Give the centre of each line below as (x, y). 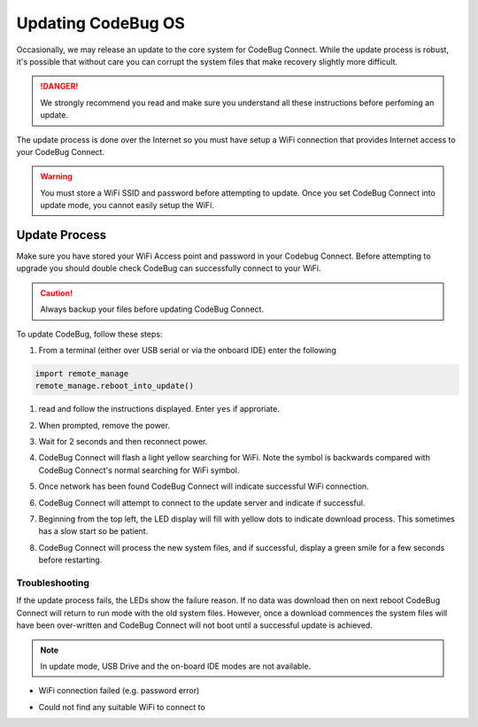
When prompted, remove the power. (104, 425)
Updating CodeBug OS (101, 23)
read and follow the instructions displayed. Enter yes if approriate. (159, 409)
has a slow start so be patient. (93, 531)
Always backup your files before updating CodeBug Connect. (152, 309)
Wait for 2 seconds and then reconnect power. (123, 442)
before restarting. (70, 560)
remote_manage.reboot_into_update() (115, 386)
